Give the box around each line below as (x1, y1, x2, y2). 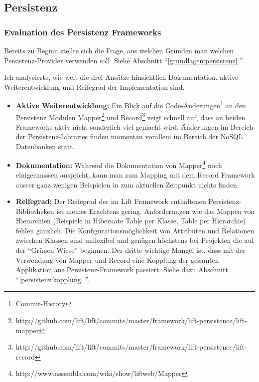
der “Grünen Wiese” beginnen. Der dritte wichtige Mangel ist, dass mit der (15, 245, 246, 255)
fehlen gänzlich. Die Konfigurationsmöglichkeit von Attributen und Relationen (15, 225, 255, 235)
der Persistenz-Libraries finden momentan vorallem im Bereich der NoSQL (15, 131, 243, 142)
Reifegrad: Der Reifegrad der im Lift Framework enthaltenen (15, 196, 206, 206)
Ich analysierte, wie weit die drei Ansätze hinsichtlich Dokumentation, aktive (4, 72, 239, 82)
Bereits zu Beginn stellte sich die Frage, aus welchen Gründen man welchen (4, 45, 234, 55)
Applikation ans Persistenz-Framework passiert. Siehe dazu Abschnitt (15, 264, 228, 275)
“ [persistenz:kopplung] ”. (15, 274, 90, 284)
